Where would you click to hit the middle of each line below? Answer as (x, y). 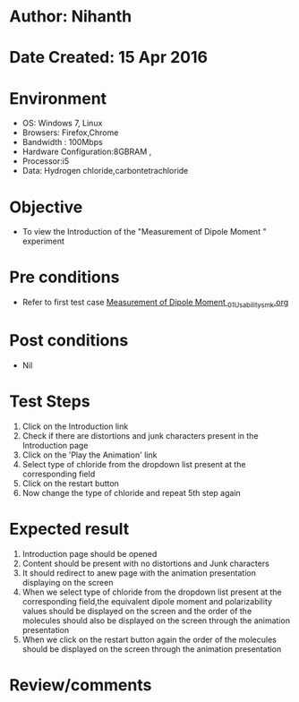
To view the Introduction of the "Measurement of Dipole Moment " (144, 232)
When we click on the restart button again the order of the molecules (149, 639)
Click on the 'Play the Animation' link (90, 455)
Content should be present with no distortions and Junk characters (146, 563)
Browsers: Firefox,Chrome (70, 133)
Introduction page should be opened (90, 553)
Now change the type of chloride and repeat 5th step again (132, 492)
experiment (43, 241)
